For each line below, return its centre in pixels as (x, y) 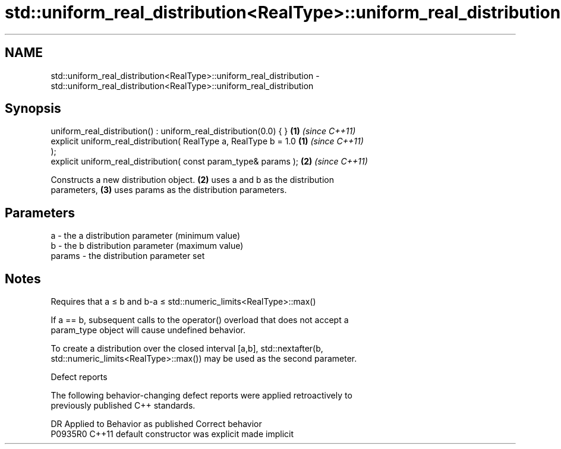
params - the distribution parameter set (128, 256)
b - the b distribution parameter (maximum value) (147, 246)
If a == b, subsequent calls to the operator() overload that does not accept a (200, 320)
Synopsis (33, 109)
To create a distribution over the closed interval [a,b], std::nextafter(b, (187, 349)
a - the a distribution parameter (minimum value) (146, 236)
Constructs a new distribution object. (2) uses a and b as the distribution (192, 180)
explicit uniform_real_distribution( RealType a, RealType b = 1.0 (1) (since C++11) (207, 141)
